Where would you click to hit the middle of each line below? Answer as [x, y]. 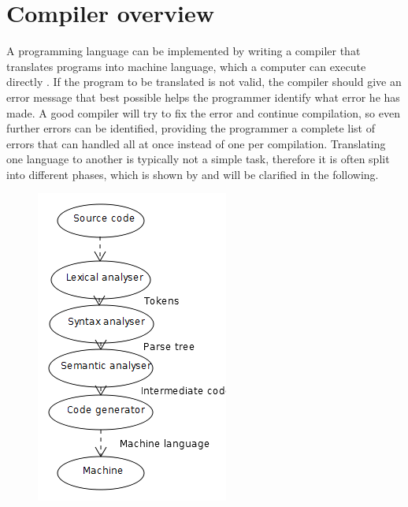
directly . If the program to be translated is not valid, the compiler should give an [204, 82]
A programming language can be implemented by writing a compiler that [184, 51]
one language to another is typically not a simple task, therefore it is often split [198, 159]
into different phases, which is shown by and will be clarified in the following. [193, 174]
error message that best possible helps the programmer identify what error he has [203, 97]
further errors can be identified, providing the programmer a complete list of [191, 128]
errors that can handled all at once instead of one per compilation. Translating [196, 143]
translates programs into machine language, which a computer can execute [186, 66]
